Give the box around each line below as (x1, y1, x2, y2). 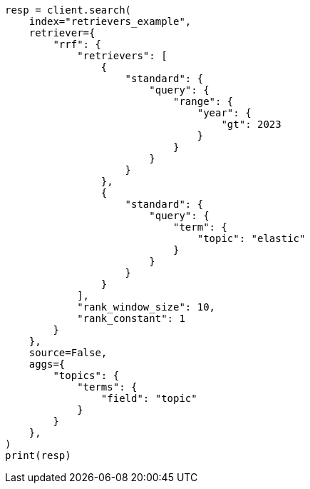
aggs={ (29, 358, 66, 370)
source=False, (29, 347, 108, 358)
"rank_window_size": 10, (77, 301, 216, 313)
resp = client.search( (5, 4, 132, 16)
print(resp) (5, 450, 71, 461)
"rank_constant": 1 (77, 313, 185, 324)
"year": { (197, 107, 252, 119)
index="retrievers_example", (29, 16, 192, 27)
